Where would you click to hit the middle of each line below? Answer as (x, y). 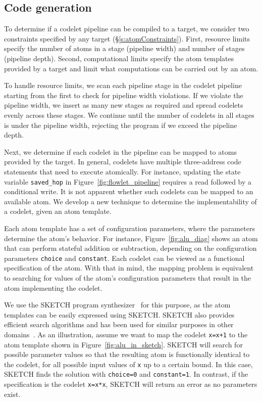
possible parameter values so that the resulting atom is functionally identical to (127, 354)
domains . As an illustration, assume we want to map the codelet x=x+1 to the (126, 334)
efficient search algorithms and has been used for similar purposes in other (119, 324)
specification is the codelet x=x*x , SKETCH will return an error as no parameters (131, 384)
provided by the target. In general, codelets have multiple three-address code (123, 162)
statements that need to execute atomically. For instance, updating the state (122, 171)
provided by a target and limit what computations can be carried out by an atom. (131, 68)
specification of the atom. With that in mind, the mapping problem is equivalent (129, 268)
